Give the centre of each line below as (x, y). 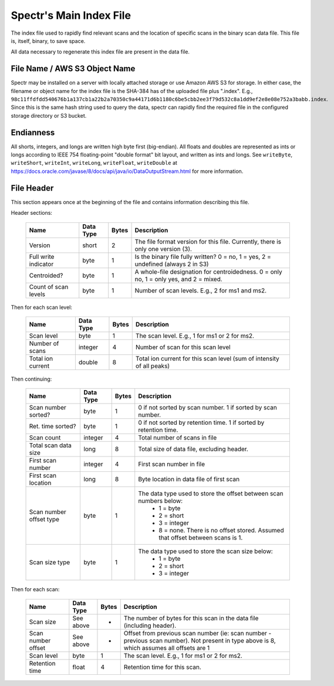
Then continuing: (31, 379)
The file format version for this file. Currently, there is (208, 241)
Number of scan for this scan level (183, 347)
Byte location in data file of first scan (189, 479)
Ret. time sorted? (53, 427)
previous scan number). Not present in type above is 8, (200, 640)
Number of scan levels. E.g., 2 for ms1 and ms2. (201, 290)
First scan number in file (172, 464)
